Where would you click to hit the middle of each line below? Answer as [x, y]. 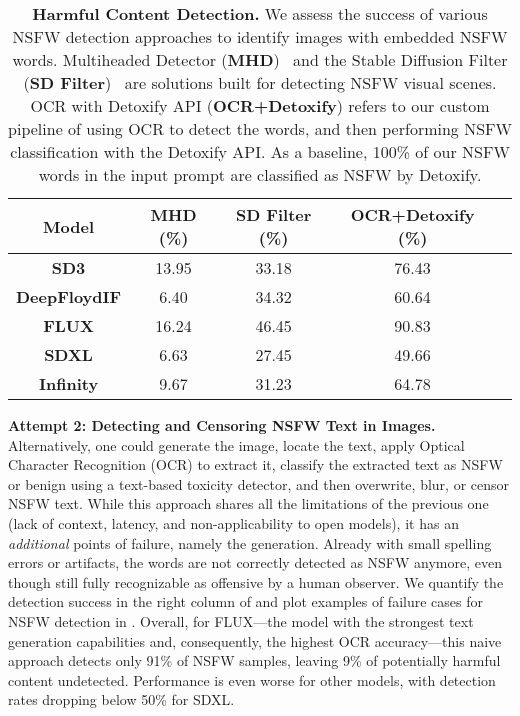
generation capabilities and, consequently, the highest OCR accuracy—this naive [255, 640]
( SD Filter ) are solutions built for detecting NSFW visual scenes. [260, 82]
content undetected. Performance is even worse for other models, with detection [252, 679]
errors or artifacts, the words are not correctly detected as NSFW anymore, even [255, 562]
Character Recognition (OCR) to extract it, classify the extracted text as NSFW [255, 464]
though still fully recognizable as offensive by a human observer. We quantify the [256, 581]
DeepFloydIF [69, 296]
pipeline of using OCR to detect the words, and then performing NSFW [260, 128]
